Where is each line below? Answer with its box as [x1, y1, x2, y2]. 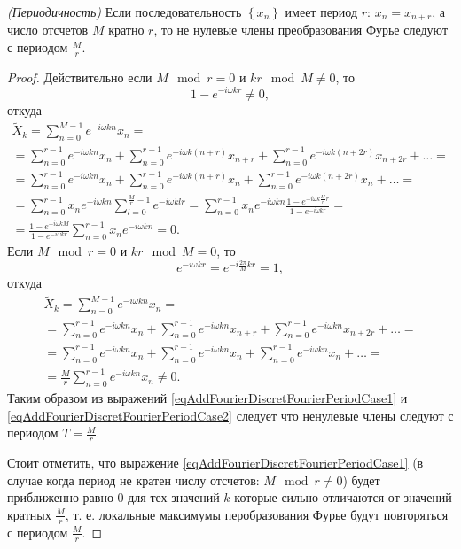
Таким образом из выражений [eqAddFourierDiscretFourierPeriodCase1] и [7, 389, 408, 407]
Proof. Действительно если [7, 67, 152, 86]
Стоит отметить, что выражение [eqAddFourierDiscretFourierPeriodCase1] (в [7, 453, 424, 472]
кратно [108, 20, 145, 39]
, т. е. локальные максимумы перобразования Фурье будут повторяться [65, 505, 449, 523]
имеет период [285, 3, 358, 20]
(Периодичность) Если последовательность [7, 3, 242, 20]
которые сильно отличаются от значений [234, 488, 452, 506]
